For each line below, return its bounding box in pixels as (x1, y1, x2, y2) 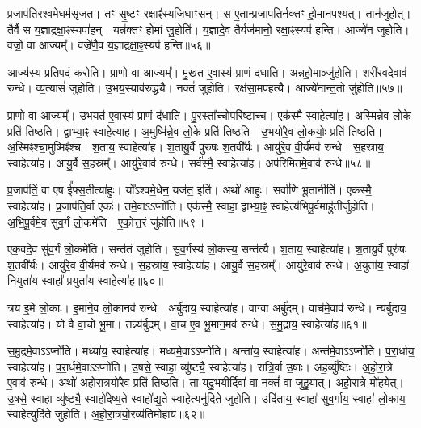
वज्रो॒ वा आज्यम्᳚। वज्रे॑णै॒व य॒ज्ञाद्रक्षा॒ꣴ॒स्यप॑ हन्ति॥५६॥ (7, 36, 211, 53)
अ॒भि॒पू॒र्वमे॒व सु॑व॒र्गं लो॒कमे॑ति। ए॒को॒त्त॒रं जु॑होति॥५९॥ (7, 213, 204, 230)
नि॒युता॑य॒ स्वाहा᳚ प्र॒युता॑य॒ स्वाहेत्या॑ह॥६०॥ (7, 272, 163, 289)
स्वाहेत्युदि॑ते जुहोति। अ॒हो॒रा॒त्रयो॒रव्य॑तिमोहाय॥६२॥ (7, 405, 205, 422)
